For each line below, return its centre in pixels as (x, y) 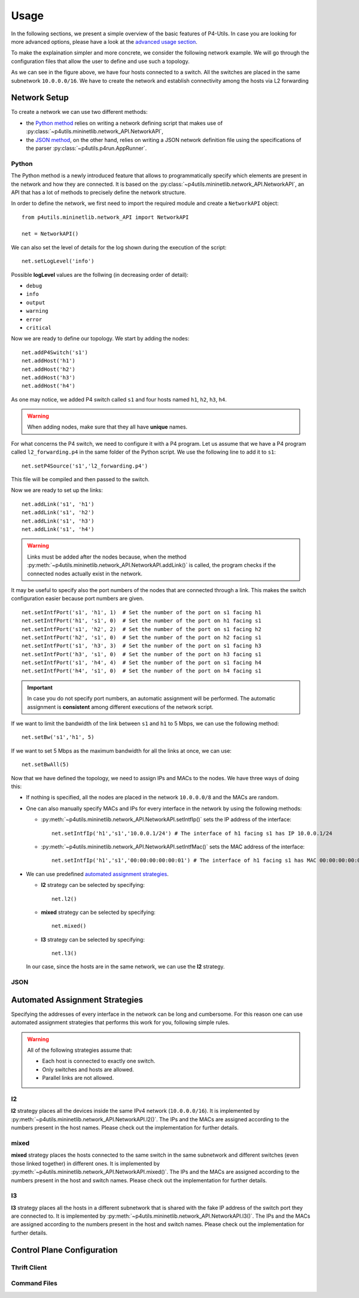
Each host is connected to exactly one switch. (99, 1061)
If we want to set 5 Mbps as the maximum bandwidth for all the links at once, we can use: (121, 751)
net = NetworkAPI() (50, 234)
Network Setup (40, 98)
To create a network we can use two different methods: (79, 112)
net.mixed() (69, 926)
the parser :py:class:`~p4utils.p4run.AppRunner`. (86, 148)
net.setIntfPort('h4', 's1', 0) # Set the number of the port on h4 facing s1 (142, 671)
